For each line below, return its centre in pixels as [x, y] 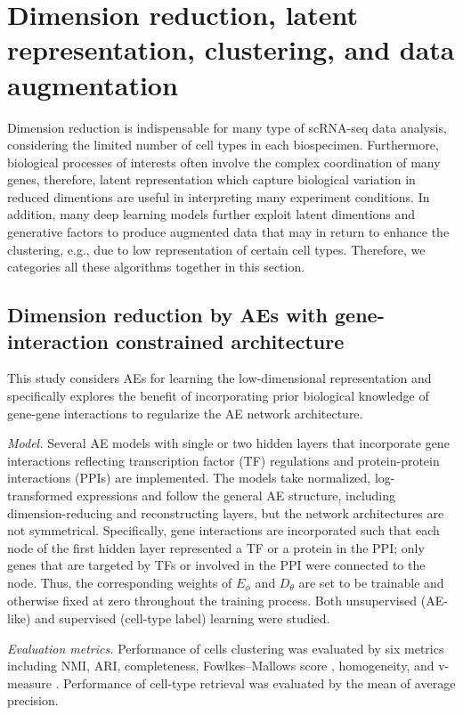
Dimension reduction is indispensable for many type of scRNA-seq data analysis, [227, 127]
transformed [40, 495]
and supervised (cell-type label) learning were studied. [183, 618]
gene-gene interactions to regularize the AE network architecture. [185, 413]
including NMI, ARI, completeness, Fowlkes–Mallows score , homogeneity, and [221, 666]
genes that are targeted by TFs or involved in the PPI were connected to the [216, 565]
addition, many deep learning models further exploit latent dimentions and [211, 214]
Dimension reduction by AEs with [168, 315]
